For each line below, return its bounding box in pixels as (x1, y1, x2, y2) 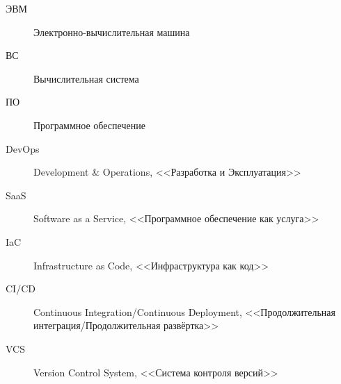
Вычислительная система (33, 71, 139, 85)
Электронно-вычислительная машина (33, 24, 190, 39)
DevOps (6, 141, 40, 156)
